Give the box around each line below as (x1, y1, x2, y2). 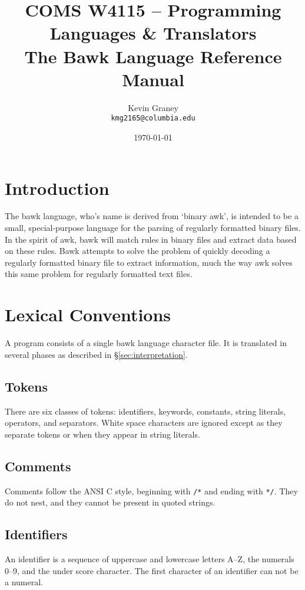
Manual (122, 67, 184, 91)
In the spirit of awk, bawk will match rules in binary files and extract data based (5, 233, 297, 245)
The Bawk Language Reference (24, 44, 282, 68)
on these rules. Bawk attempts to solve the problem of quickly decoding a (5, 245, 270, 257)
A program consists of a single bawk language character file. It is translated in (5, 337, 287, 349)
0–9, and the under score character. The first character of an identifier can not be (5, 564, 299, 576)
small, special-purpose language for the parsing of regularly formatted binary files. (5, 221, 301, 234)
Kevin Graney (128, 101, 178, 113)
